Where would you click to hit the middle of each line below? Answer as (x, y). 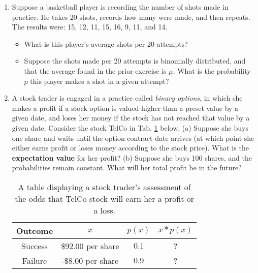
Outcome (35, 230)
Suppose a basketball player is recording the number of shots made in (120, 7)
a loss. (105, 210)
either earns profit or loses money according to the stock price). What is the (130, 148)
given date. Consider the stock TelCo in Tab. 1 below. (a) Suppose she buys (130, 127)
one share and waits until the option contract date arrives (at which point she (133, 138)
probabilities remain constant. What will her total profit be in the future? (127, 168)
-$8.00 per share (90, 260)
